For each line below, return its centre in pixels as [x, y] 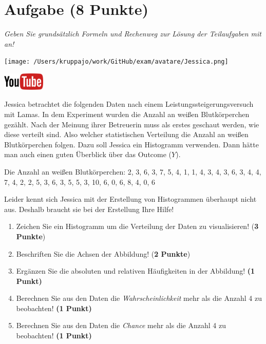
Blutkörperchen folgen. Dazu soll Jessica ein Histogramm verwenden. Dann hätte [131, 144]
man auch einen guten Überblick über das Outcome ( [88, 154]
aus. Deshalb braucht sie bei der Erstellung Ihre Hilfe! [89, 209]
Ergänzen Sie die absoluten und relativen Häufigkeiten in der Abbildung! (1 [136, 271]
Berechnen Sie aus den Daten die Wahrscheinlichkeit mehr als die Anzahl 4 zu [139, 298]
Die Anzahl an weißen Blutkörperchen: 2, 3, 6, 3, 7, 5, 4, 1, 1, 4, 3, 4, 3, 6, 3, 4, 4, [133, 171]
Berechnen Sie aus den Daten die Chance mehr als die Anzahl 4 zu [121, 325]
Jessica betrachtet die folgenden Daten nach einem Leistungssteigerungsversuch [129, 104]
